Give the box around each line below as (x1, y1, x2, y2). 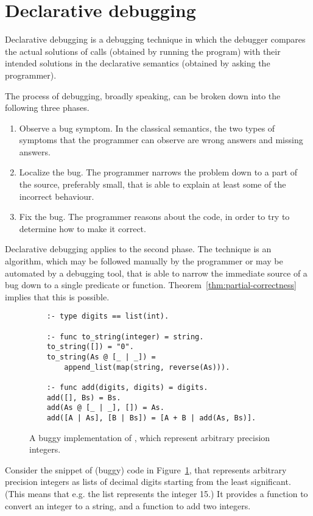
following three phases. (5, 101, 90, 114)
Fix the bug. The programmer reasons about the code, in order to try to (19, 210, 290, 223)
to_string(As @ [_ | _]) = (46, 353, 156, 362)
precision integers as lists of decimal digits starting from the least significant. (5, 475, 291, 488)
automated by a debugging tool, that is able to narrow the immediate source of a (5, 266, 308, 279)
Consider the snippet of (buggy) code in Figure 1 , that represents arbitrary (5, 463, 287, 476)
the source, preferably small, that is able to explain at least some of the (19, 178, 286, 191)
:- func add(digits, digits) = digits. (46, 383, 208, 392)
